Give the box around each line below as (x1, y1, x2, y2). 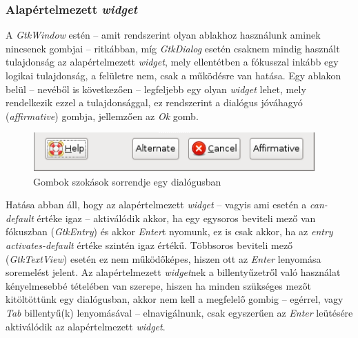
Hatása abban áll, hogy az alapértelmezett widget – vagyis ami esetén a (6, 197, 307, 212)
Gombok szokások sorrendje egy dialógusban (33, 174, 221, 188)
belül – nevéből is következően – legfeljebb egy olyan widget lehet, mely (6, 81, 306, 96)
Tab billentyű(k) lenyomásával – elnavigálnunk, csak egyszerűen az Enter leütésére (6, 306, 353, 319)
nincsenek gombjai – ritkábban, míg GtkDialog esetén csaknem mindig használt (6, 41, 340, 55)
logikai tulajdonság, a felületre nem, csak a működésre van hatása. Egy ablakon (6, 68, 341, 82)
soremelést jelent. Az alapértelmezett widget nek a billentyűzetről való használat (6, 265, 341, 279)
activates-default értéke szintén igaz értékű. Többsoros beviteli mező (6, 238, 293, 252)
